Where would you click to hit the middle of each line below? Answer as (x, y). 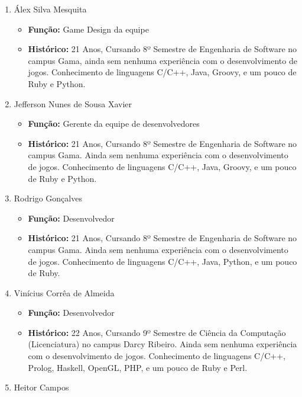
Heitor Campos (41, 387)
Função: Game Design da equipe (88, 29)
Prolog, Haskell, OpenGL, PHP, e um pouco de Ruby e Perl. (138, 367)
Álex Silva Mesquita (50, 9)
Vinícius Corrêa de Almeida (64, 292)
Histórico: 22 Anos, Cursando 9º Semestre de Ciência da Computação (157, 332)
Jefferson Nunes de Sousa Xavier (73, 103)
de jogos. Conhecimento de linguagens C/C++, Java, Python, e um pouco (163, 261)
